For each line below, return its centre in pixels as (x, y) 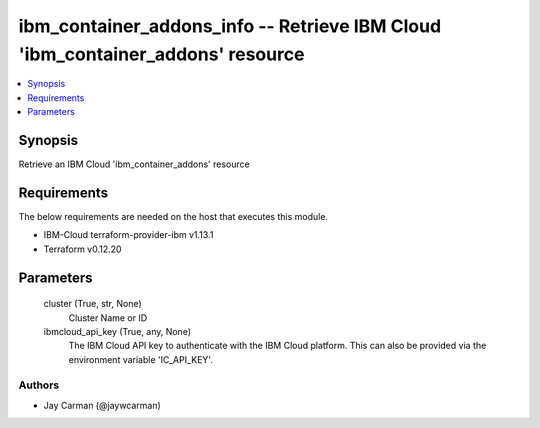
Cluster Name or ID (108, 317)
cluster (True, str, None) (92, 304)
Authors (39, 385)
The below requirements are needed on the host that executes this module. (173, 216)
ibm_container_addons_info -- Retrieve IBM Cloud (230, 26)
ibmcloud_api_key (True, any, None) (117, 331)
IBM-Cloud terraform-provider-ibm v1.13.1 (128, 235)
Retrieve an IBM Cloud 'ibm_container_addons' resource (134, 164)
